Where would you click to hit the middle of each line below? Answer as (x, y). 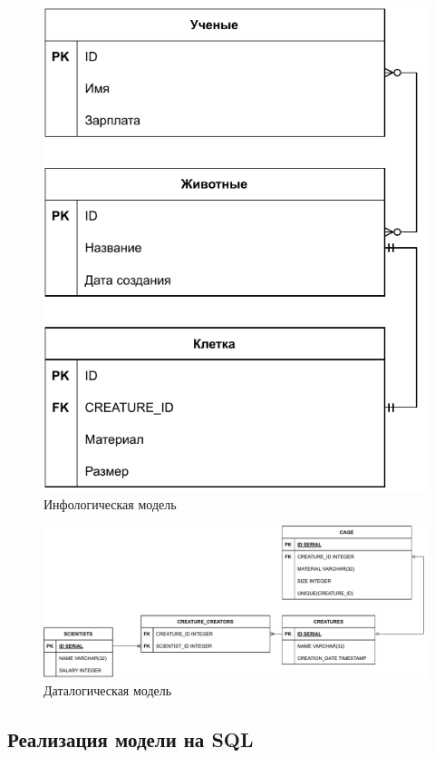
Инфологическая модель (110, 503)
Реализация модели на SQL (130, 739)
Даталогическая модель (108, 690)
